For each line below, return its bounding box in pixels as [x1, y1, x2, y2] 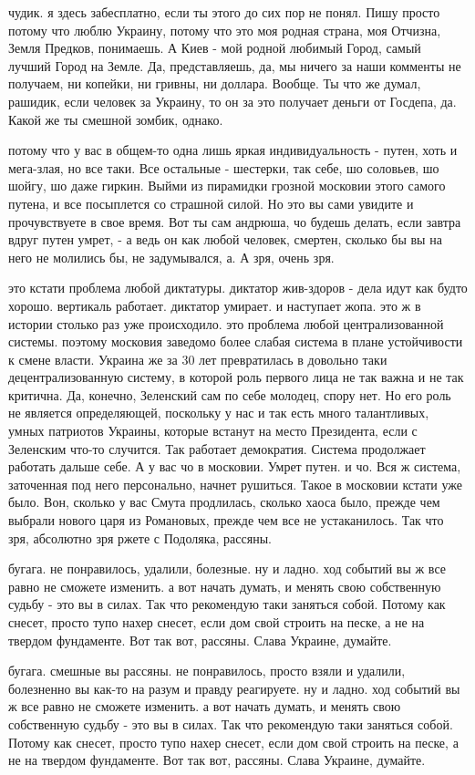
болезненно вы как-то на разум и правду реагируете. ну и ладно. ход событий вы [8, 678, 460, 697]
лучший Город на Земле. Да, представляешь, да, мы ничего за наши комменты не [8, 56, 461, 75]
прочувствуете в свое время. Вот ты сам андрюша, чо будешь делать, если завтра [8, 212, 461, 231]
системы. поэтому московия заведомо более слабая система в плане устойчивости [8, 332, 463, 351]
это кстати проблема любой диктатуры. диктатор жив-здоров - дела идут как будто [8, 278, 468, 297]
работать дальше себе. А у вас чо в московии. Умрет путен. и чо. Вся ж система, [8, 457, 461, 476]
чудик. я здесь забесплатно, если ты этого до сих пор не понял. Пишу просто [8, 3, 440, 21]
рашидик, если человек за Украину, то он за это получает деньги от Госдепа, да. [8, 91, 457, 110]
